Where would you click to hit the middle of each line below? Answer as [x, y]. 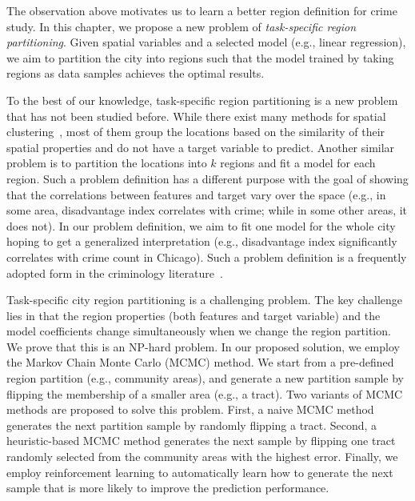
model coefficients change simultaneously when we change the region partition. [199, 331]
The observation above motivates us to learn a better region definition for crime [202, 10]
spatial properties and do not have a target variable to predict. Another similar [201, 147]
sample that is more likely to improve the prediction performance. [168, 488]
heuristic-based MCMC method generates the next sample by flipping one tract [201, 441]
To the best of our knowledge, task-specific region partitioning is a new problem [202, 100]
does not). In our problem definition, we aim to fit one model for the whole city [201, 225]
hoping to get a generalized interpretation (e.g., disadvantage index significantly [202, 241]
